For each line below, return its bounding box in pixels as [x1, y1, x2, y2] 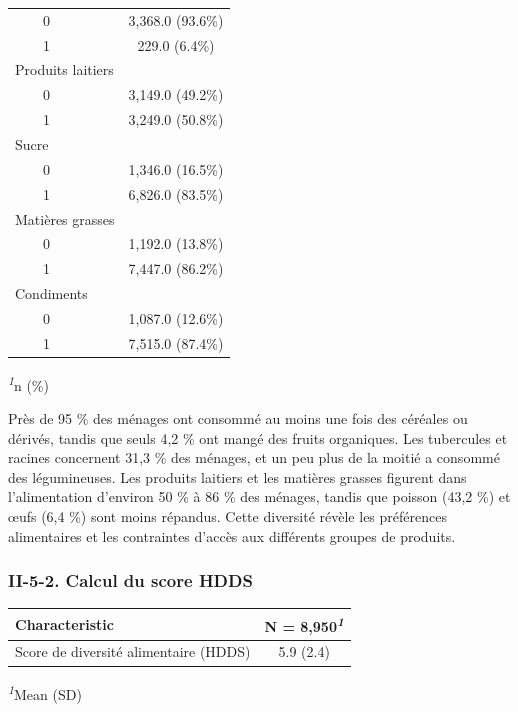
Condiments [15, 283, 88, 304]
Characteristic [15, 613, 114, 634]
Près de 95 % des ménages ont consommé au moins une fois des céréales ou [8, 408, 468, 429]
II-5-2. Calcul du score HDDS [8, 568, 253, 593]
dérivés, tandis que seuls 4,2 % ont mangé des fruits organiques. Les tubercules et [8, 427, 508, 448]
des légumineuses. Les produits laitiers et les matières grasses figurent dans [8, 466, 467, 487]
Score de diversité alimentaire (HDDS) [15, 641, 251, 662]
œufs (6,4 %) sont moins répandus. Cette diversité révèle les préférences [8, 506, 447, 527]
